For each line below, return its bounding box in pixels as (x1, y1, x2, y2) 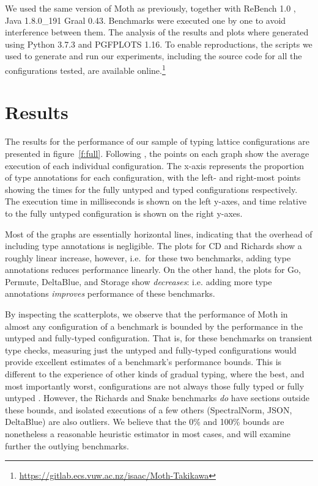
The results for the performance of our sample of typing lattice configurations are (5, 135, 309, 148)
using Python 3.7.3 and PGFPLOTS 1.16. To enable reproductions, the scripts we (5, 37, 312, 50)
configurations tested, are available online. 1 (5, 62, 166, 76)
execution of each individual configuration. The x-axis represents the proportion (5, 159, 304, 172)
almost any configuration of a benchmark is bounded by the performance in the (5, 319, 303, 332)
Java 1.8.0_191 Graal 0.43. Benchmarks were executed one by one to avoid (5, 13, 286, 26)
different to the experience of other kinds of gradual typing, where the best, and (5, 368, 305, 380)
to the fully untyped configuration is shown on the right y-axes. (5, 206, 243, 219)
